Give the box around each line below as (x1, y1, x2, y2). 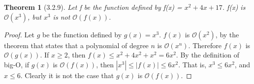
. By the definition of (176, 50, 240, 60)
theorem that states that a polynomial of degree (4, 40, 149, 50)
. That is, (178, 59, 207, 69)
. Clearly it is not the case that (20, 70, 114, 80)
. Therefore (188, 40, 222, 50)
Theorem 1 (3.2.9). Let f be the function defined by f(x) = (4, 2, 182, 12)
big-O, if (4, 59, 29, 69)
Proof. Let (4, 29, 34, 39)
